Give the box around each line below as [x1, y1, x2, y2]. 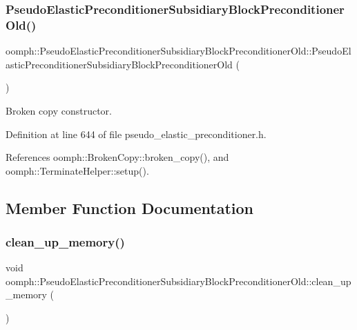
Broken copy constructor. [6, 103, 112, 117]
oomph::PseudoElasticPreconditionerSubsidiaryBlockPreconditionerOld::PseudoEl [6, 43, 351, 58]
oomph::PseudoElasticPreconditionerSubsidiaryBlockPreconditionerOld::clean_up [6, 273, 351, 288]
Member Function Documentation [6, 197, 254, 218]
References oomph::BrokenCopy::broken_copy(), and [6, 150, 229, 164]
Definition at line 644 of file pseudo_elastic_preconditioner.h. [6, 126, 267, 141]
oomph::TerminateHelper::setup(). [6, 163, 149, 177]
